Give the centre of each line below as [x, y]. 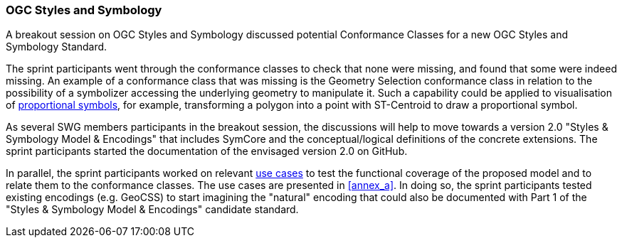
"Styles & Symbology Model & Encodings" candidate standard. [152, 210]
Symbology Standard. [57, 47]
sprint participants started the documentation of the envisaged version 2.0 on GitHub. [207, 151]
